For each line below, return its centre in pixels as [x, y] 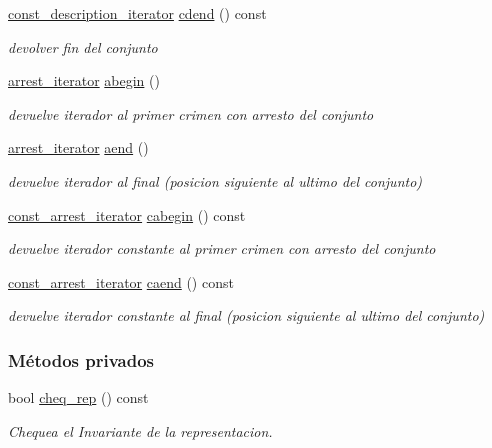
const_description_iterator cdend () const [137, 13]
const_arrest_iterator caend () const [121, 281]
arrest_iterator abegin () [84, 80]
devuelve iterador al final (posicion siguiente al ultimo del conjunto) [215, 180]
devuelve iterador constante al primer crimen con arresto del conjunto [222, 248]
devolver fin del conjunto [83, 46]
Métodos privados [81, 359]
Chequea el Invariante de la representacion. [140, 430]
